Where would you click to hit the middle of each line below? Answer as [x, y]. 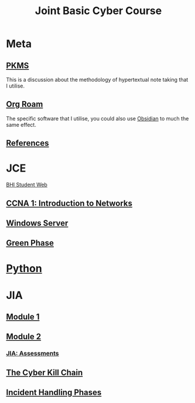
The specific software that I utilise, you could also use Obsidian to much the [97, 118]
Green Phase [30, 243]
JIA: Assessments [33, 354]
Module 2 [24, 337]
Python [24, 268]
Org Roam [25, 104]
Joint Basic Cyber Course [98, 11]
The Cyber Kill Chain [45, 372]
